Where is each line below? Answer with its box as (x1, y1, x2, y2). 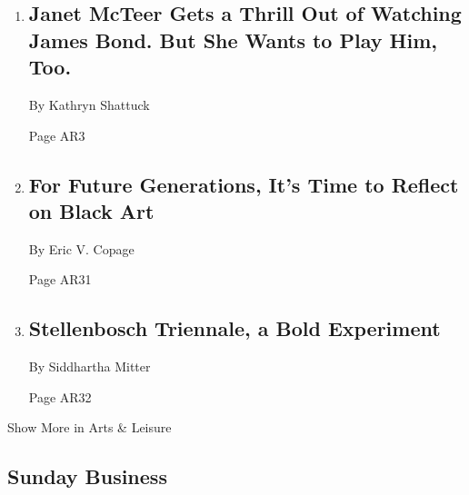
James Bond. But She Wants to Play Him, (28, 25, 437, 54)
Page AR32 (28, 387, 92, 406)
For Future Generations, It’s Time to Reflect (28, 170, 459, 198)
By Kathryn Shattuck (28, 94, 150, 114)
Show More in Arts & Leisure (7, 418, 172, 437)
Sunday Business (7, 462, 167, 490)
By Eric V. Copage (28, 239, 135, 258)
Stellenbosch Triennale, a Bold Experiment (28, 314, 441, 342)
